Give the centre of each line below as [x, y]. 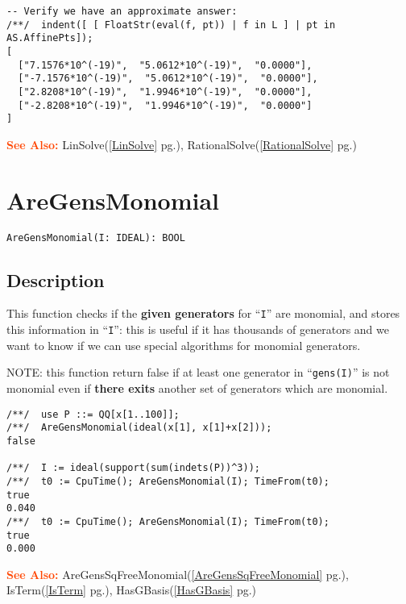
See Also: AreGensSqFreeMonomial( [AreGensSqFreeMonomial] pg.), [178, 574]
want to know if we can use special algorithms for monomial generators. [184, 345]
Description [56, 279]
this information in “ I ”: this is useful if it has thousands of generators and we [198, 329]
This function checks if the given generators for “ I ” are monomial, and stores [203, 313]
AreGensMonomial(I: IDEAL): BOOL [96, 237]
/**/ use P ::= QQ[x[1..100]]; [93, 414]
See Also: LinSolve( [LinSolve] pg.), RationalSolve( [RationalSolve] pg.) [182, 144]
